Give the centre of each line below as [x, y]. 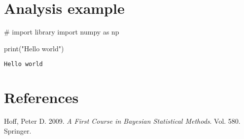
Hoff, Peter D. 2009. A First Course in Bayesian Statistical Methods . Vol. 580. [122, 121]
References [41, 97]
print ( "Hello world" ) [34, 48]
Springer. [18, 130]
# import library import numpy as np [62, 32]
